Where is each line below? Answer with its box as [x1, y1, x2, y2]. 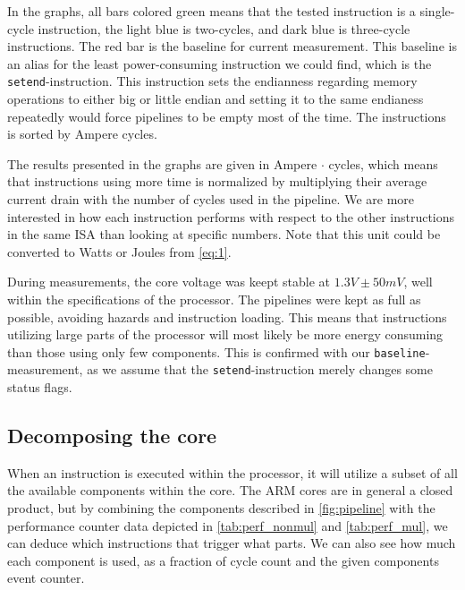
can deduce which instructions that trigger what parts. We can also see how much [7, 534, 456, 552]
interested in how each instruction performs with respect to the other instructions [7, 207, 455, 226]
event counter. [7, 569, 85, 587]
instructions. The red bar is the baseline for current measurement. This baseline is [7, 37, 457, 56]
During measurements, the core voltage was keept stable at [7, 272, 331, 291]
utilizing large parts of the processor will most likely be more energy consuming [7, 325, 444, 344]
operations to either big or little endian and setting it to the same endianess [7, 90, 424, 108]
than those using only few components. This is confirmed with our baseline [7, 342, 426, 361]
